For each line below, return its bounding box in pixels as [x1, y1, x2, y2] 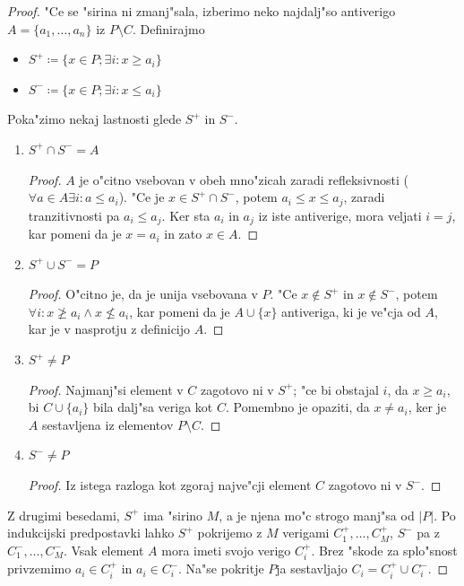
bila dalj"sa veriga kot [92, 398, 213, 416]
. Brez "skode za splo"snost [311, 540, 458, 559]
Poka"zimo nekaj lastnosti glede [7, 109, 182, 128]
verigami [282, 523, 330, 542]
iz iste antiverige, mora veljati [258, 206, 422, 224]
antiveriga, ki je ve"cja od [281, 302, 421, 320]
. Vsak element [63, 540, 144, 559]
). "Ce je [118, 188, 165, 206]
